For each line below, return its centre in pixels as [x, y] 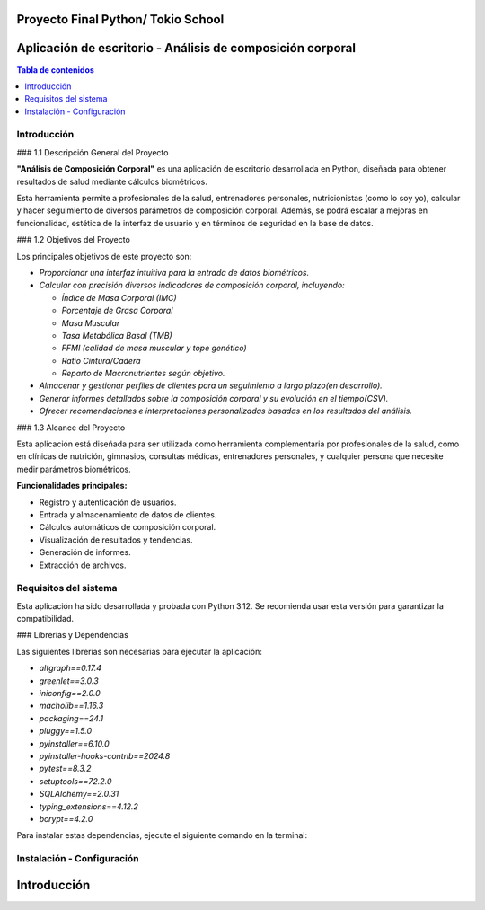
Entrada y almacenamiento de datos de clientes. [128, 515]
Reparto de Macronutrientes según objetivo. [143, 374]
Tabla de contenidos [55, 70]
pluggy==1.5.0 [66, 731]
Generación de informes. [85, 552]
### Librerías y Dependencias [73, 635]
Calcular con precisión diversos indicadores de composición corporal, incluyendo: [192, 285]
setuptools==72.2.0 [75, 781]
